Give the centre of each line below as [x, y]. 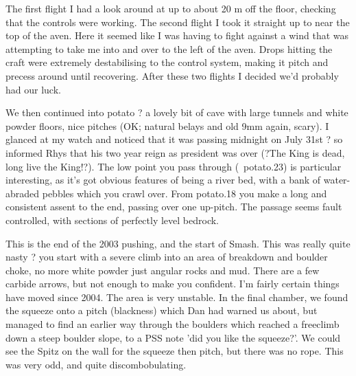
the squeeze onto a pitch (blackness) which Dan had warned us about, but [162, 310]
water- [337, 180]
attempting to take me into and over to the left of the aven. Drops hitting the [169, 48]
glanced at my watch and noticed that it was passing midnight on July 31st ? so [174, 139]
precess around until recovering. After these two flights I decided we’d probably [172, 75]
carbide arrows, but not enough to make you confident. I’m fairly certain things [173, 284]
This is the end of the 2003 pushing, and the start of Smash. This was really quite [178, 243]
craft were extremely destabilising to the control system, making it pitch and [167, 62]
